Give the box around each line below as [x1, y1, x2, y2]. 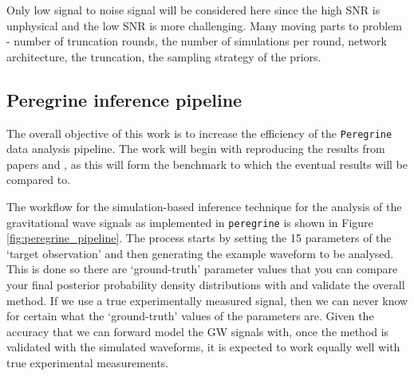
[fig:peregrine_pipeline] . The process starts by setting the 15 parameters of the [6, 229, 392, 246]
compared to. [6, 171, 71, 188]
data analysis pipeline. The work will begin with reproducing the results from [6, 140, 385, 157]
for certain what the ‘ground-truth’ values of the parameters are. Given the [6, 307, 374, 324]
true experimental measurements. [6, 354, 169, 371]
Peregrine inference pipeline [6, 87, 242, 112]
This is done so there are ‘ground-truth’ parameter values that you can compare [6, 260, 398, 277]
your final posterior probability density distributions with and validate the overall [6, 276, 405, 293]
